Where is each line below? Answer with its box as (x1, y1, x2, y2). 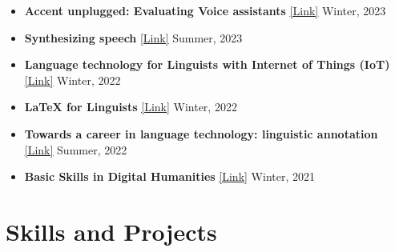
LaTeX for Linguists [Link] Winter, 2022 (24, 98, 237, 115)
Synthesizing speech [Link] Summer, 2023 (24, 29, 243, 46)
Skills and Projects (6, 214, 217, 247)
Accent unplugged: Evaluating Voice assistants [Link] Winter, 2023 (24, 2, 386, 18)
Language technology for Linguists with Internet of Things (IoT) (24, 56, 390, 73)
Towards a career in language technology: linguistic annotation (24, 125, 378, 142)
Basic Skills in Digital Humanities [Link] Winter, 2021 (24, 168, 315, 185)
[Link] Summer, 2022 (24, 141, 127, 158)
